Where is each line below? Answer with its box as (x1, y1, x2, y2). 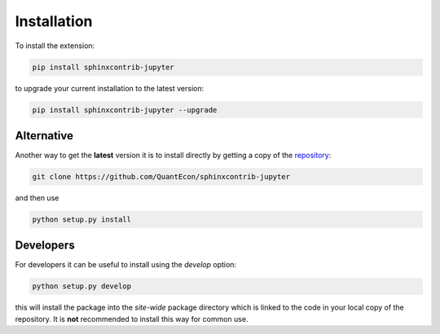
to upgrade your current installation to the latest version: (15, 83, 205, 93)
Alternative (15, 129, 73, 143)
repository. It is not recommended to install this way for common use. (15, 314, 249, 323)
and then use (15, 192, 59, 203)
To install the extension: (15, 41, 95, 51)
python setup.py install (32, 214, 132, 224)
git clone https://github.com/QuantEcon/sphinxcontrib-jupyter (32, 172, 291, 181)
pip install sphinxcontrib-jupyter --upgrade (32, 105, 218, 114)
